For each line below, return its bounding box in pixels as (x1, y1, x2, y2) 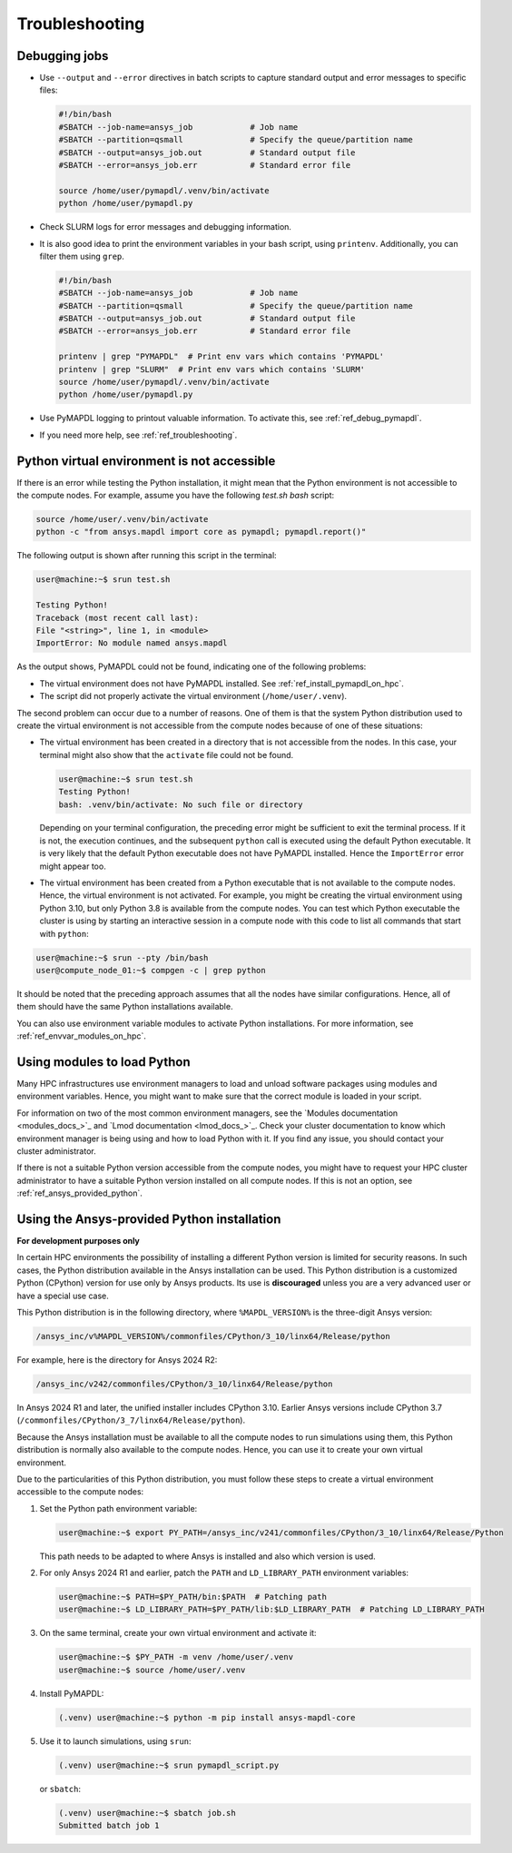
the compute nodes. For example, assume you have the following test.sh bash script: (16, 490, 335, 501)
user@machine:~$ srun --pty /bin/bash (35, 952, 209, 962)
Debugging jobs (16, 48, 109, 64)
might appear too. (39, 861, 106, 872)
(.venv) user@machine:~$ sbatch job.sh (58, 1808, 236, 1818)
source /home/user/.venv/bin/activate (35, 514, 209, 525)
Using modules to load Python (16, 1054, 191, 1069)
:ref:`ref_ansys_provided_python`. (16, 1188, 143, 1198)
